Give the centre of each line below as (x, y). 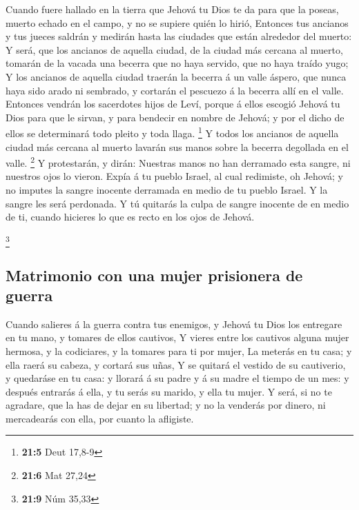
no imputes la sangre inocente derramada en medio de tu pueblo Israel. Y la (167, 190)
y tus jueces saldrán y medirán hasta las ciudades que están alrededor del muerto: (179, 36)
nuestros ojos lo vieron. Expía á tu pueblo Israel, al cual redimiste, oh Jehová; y (174, 176)
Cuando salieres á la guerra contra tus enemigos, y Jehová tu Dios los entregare (174, 324)
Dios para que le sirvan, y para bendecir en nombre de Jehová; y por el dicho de (175, 117)
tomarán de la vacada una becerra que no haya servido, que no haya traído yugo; (177, 63)
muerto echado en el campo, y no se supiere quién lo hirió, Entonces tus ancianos (177, 22)
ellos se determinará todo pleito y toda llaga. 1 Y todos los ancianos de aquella (172, 132)
